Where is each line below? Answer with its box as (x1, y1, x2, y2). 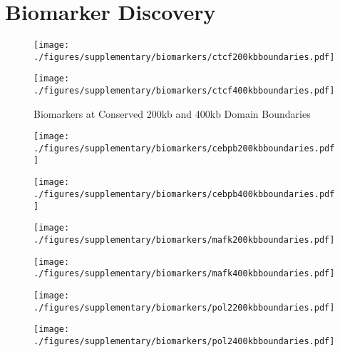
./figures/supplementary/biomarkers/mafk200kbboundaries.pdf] (34, 234, 335, 245)
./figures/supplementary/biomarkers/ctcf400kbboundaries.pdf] (34, 86, 335, 96)
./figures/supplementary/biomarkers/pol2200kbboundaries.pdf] (34, 302, 335, 313)
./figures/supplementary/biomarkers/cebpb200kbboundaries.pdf (34, 144, 335, 154)
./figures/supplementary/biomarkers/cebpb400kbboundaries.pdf (34, 188, 335, 199)
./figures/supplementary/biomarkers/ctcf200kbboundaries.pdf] (34, 51, 335, 62)
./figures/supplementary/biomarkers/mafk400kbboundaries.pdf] (34, 268, 335, 279)
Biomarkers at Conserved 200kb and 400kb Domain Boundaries (34, 106, 311, 121)
